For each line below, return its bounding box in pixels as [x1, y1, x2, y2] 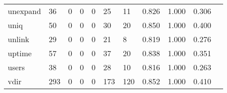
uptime [8, 47, 32, 59]
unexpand [8, 5, 41, 16]
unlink [8, 33, 30, 45]
